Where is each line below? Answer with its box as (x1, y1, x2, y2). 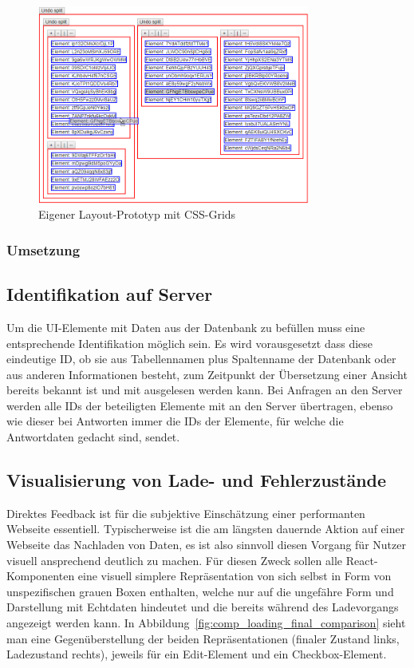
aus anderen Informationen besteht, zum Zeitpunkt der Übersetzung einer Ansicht (6, 366, 408, 382)
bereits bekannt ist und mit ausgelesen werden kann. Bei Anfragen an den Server (6, 381, 403, 398)
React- (345, 551, 378, 568)
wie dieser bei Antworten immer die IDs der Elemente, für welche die (6, 413, 344, 429)
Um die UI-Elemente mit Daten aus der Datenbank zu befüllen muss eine (6, 318, 365, 335)
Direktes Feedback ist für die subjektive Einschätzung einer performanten (6, 504, 365, 521)
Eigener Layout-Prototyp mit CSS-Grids (38, 206, 236, 223)
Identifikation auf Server (6, 282, 213, 306)
